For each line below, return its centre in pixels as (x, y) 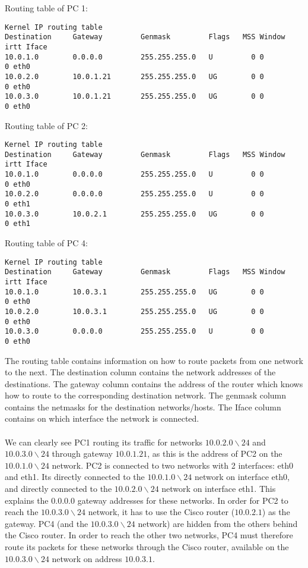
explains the (27, 500)
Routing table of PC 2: (47, 125)
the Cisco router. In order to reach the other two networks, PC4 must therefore (149, 535)
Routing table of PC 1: (47, 8)
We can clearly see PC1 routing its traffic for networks (104, 442)
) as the (276, 512)
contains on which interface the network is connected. (102, 418)
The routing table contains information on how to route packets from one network (154, 360)
